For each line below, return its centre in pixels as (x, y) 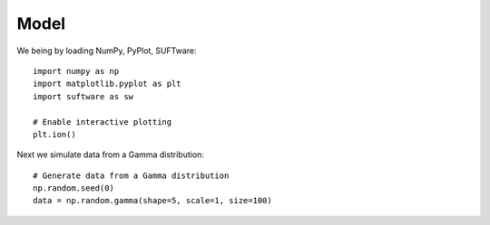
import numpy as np (76, 71)
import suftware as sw (83, 96)
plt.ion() (54, 134)
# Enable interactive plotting (103, 122)
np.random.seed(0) (74, 188)
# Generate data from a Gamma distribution (131, 175)
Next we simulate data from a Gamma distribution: (110, 155)
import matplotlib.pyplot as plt (107, 84)
